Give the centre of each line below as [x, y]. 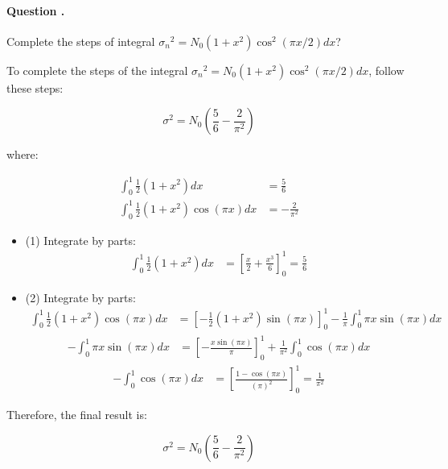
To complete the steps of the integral [97, 70]
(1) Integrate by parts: [80, 240]
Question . [36, 10]
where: [23, 154]
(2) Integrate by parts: [80, 297]
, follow [386, 70]
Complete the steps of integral [81, 41]
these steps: [35, 87]
